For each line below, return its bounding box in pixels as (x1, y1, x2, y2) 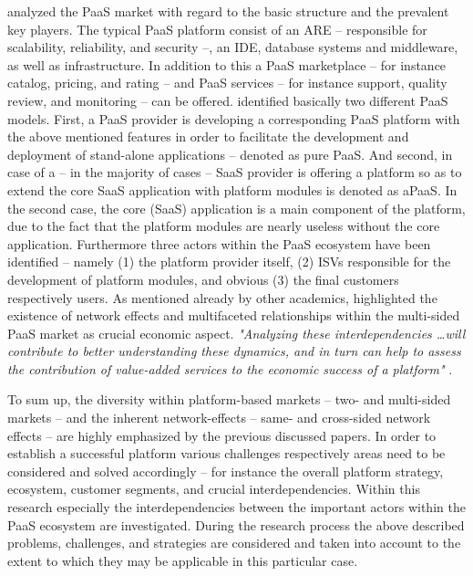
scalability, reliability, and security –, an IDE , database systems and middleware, (7, 37, 458, 57)
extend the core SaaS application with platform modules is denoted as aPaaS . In (7, 180, 458, 199)
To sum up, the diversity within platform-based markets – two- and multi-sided (7, 390, 451, 409)
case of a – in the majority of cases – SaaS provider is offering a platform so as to (7, 162, 462, 182)
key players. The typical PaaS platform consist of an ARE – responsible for (7, 19, 427, 38)
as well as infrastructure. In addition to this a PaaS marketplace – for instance (7, 55, 447, 74)
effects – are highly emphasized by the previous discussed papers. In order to (7, 425, 437, 445)
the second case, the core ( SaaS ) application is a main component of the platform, (7, 198, 466, 217)
